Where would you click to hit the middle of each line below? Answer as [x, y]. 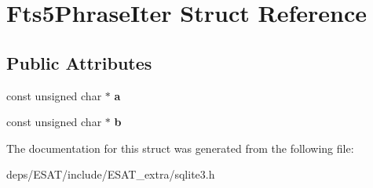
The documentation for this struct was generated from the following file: [180, 148]
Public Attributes [79, 62]
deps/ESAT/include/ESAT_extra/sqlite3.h [111, 174]
